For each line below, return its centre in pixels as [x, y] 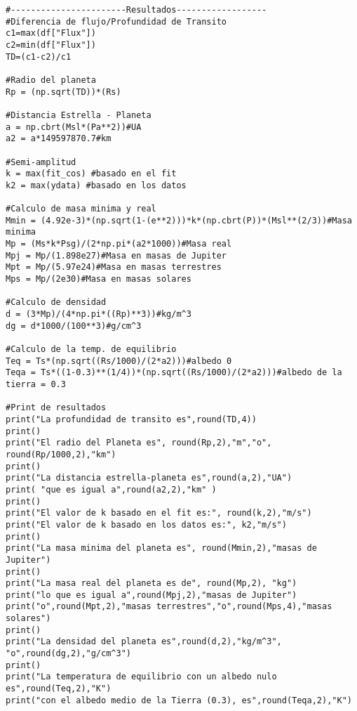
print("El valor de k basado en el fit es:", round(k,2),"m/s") [159, 513]
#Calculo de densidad [56, 302]
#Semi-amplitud [41, 162]
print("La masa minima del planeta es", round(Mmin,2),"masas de [161, 548]
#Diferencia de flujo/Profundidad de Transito [116, 21]
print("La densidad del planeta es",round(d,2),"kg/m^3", [144, 642]
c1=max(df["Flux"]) [51, 33]
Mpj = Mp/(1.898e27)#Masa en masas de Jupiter [116, 255]
